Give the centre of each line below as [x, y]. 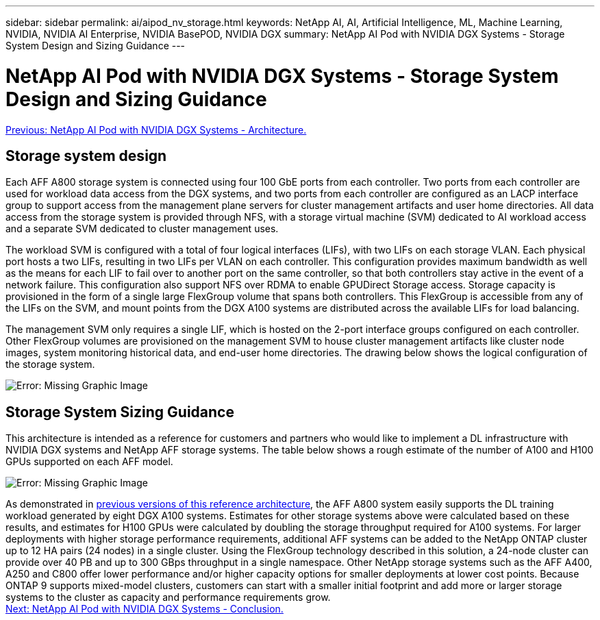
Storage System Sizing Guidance [120, 412]
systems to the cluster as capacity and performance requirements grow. [168, 597]
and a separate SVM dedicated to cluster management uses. [142, 229]
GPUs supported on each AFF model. [89, 462]
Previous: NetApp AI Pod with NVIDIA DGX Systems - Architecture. [156, 129]
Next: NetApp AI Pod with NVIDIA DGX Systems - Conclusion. [145, 609]
